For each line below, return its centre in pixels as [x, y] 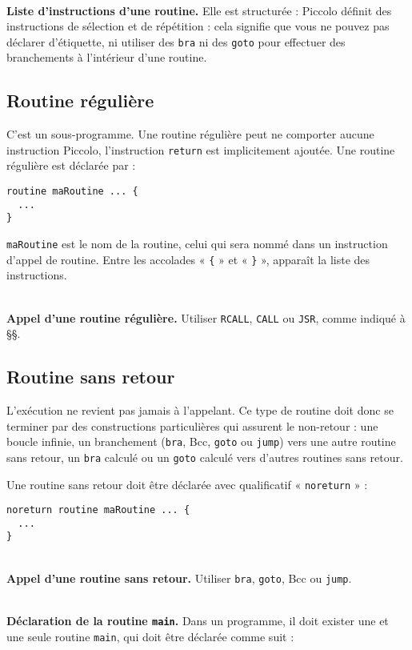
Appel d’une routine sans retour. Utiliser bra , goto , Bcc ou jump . [179, 578]
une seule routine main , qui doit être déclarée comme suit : [150, 636]
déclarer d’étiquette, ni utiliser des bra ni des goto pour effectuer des [176, 41]
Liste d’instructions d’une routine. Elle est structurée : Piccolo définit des [199, 10]
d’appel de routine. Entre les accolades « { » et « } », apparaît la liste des [188, 259]
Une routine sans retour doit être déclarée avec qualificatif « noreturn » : [187, 484]
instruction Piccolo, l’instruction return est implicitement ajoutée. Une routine [201, 149]
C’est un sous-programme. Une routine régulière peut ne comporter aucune [190, 134]
